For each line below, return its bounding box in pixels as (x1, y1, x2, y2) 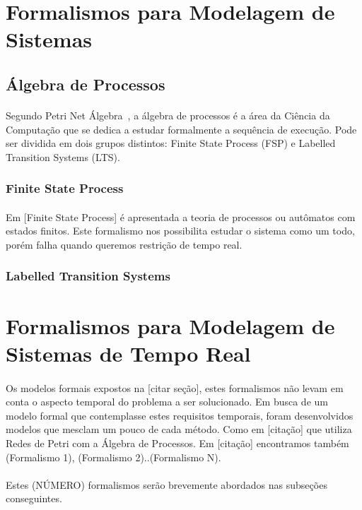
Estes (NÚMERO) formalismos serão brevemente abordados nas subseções (6, 477, 327, 492)
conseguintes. (6, 491, 62, 506)
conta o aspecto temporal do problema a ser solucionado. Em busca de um (6, 394, 328, 409)
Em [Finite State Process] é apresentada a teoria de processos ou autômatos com (6, 209, 356, 224)
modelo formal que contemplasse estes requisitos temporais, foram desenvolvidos (6, 408, 354, 422)
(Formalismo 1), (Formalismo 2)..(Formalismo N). (6, 449, 221, 464)
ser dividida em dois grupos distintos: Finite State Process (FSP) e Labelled (6, 136, 336, 150)
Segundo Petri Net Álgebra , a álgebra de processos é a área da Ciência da (6, 107, 330, 122)
